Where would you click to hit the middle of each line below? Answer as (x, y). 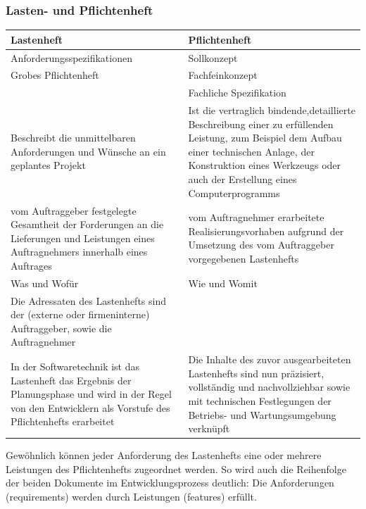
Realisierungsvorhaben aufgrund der (266, 231)
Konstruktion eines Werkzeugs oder (265, 165)
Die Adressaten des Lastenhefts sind (88, 300)
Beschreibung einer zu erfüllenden (261, 124)
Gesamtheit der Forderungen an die (87, 224)
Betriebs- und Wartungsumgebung (262, 414)
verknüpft (209, 428)
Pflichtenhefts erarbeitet (63, 421)
